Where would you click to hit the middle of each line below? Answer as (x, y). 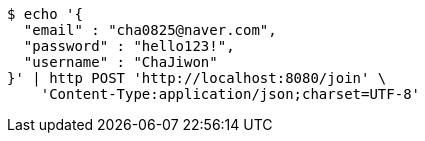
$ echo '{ (45, 14)
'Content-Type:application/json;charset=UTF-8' (230, 94)
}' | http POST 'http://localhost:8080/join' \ (197, 78)
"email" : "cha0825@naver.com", (150, 30)
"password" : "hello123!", (129, 46)
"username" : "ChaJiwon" (120, 62)
